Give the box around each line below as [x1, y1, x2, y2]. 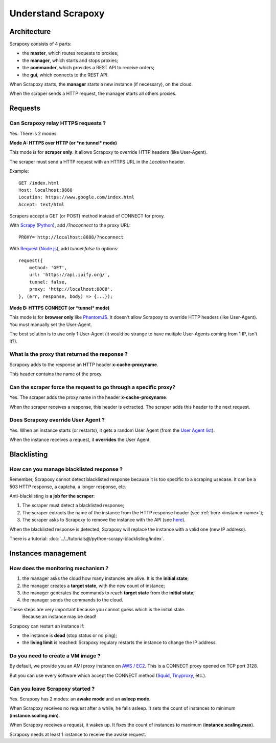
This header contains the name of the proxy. [9, 371, 103, 377]
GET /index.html [18, 180, 59, 186]
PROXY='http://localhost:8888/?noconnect [18, 234, 124, 240]
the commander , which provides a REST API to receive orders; [22, 65, 155, 71]
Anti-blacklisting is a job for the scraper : [9, 493, 95, 499]
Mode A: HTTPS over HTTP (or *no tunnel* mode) [9, 139, 118, 146]
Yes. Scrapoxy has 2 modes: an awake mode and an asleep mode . [9, 695, 151, 702]
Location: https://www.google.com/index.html [18, 194, 135, 200]
